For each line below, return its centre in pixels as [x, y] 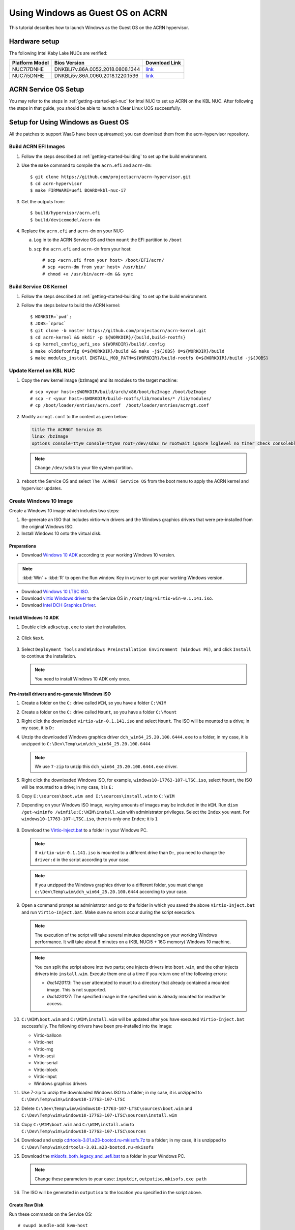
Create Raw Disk [26, 1205]
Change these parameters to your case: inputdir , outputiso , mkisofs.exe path [121, 1179]
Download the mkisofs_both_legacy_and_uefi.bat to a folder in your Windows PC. [103, 1156]
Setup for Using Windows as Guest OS [69, 122]
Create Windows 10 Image [41, 501]
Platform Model [30, 62]
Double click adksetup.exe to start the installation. [74, 627]
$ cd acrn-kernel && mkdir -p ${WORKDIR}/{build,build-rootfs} [108, 337]
